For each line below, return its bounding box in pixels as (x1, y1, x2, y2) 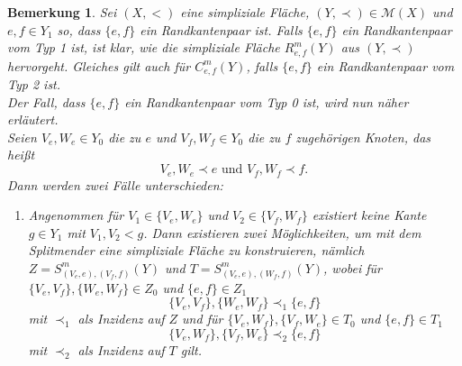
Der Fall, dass (7, 92, 86, 111)
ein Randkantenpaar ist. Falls (140, 20, 303, 39)
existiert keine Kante (312, 206, 427, 224)
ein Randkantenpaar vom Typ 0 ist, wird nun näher (124, 92, 409, 111)
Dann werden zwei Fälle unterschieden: (7, 175, 223, 194)
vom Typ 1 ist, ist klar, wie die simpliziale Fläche (7, 38, 280, 57)
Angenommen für (28, 206, 124, 224)
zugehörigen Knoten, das (295, 127, 431, 146)
